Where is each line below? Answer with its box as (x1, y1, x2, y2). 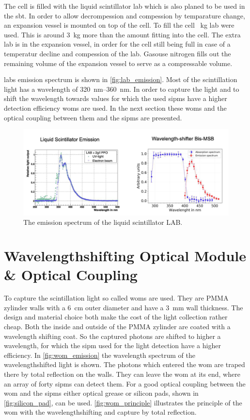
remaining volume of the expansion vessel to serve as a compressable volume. (4, 58, 233, 68)
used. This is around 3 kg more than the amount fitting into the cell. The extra (4, 29, 241, 39)
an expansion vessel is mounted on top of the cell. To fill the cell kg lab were (4, 20, 234, 30)
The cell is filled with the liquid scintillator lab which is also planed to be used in (4, 1, 245, 11)
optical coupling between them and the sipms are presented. (4, 112, 182, 122)
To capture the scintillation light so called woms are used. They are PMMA (4, 293, 229, 303)
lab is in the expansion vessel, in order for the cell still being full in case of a (4, 39, 231, 49)
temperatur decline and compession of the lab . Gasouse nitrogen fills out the (4, 48, 231, 58)
